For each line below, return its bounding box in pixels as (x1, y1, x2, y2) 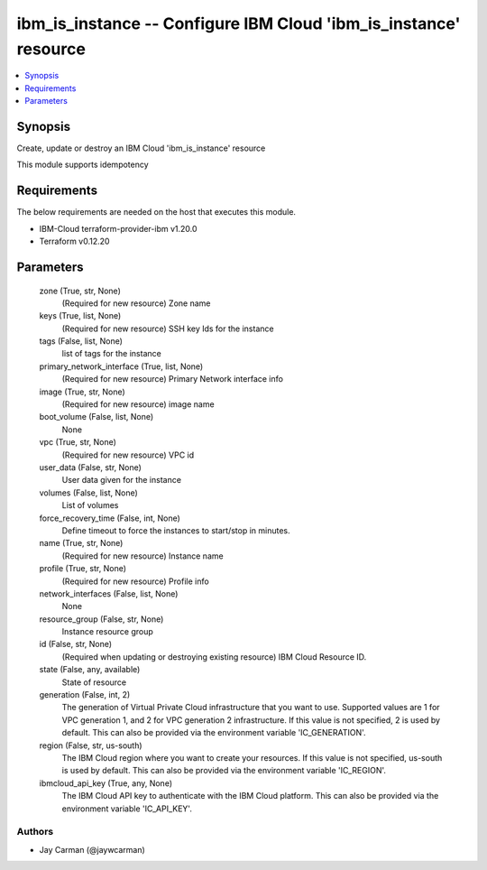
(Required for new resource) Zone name (61, 298, 211, 309)
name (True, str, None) (39, 538, 124, 549)
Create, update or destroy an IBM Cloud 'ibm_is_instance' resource (16, 143, 266, 153)
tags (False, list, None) (39, 336, 124, 347)
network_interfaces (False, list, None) (39, 588, 179, 599)
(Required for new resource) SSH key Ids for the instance (61, 323, 274, 334)
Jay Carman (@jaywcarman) (39, 844, 146, 855)
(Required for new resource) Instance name (61, 551, 225, 561)
